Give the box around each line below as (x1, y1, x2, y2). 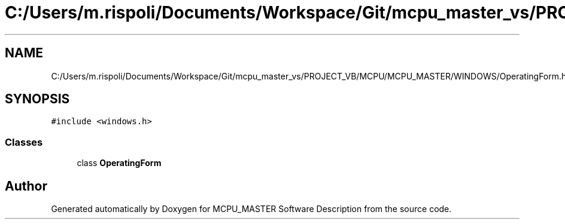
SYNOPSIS (5, 91, 70, 107)
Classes (5, 136, 43, 148)
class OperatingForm (77, 158, 162, 168)
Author (5, 178, 47, 194)
